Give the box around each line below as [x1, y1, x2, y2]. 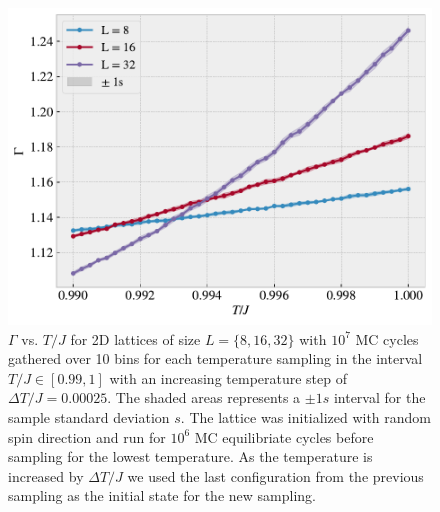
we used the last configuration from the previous [127, 465, 424, 486]
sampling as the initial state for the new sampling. [8, 485, 316, 506]
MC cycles [355, 328, 419, 349]
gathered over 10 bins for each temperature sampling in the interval [8, 348, 423, 369]
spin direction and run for [8, 426, 166, 447]
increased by [8, 465, 84, 486]
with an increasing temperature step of [109, 367, 348, 388]
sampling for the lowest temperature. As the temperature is [8, 446, 373, 467]
